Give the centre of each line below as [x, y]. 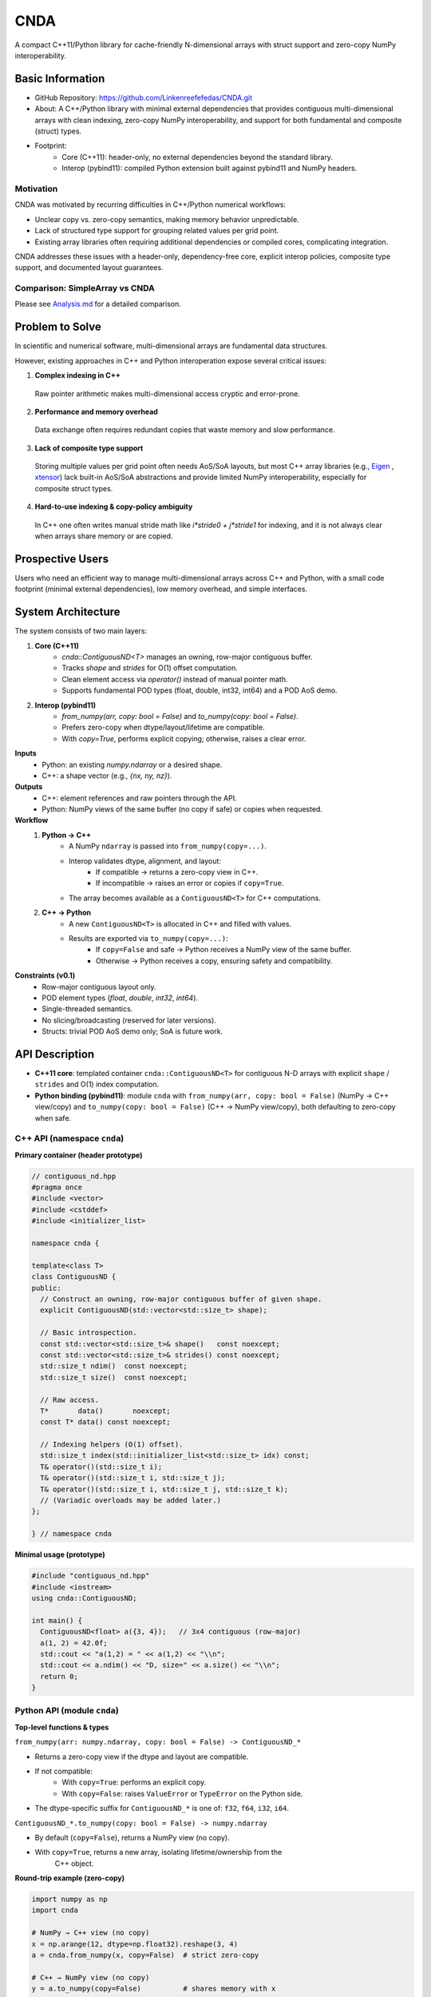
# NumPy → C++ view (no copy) [91, 1933]
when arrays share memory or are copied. [104, 536]
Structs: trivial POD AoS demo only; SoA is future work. [132, 1031]
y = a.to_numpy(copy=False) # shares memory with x [154, 1989]
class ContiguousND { [74, 1277]
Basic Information [60, 79]
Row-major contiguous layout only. [99, 987]
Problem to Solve [58, 327]
